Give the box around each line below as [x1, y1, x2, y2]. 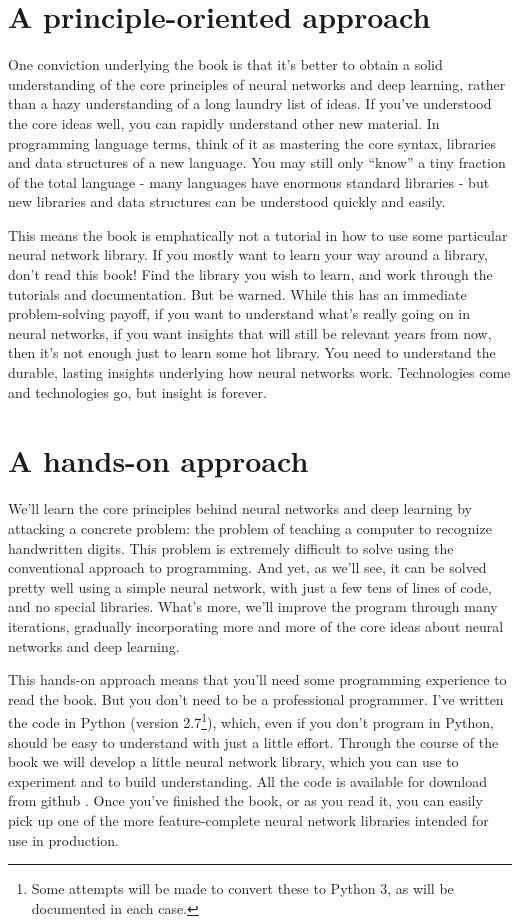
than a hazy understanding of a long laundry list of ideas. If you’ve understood [8, 93, 492, 114]
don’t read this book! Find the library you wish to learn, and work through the [8, 264, 493, 285]
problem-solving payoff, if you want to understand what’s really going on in [8, 303, 470, 324]
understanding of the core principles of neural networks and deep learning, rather [8, 73, 506, 94]
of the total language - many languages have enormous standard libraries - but [8, 171, 490, 192]
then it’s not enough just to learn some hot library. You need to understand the [8, 342, 496, 363]
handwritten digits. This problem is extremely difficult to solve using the [8, 537, 454, 558]
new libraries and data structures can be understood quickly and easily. [8, 191, 446, 212]
